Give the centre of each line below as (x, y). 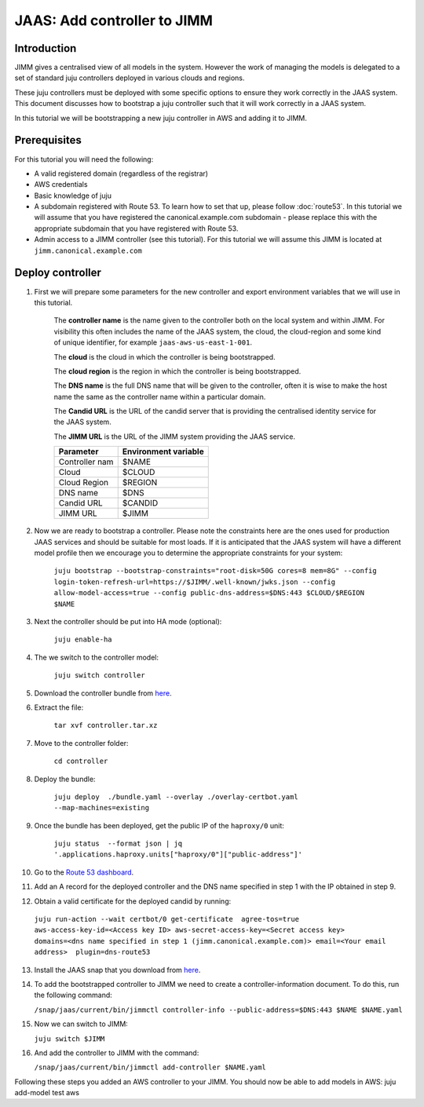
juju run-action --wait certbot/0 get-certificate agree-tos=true (167, 919)
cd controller (81, 761)
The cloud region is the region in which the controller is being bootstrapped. (177, 371)
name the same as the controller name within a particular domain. (160, 396)
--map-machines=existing (101, 808)
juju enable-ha (83, 639)
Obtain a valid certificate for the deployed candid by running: (133, 901)
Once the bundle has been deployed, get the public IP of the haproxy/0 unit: (159, 825)
